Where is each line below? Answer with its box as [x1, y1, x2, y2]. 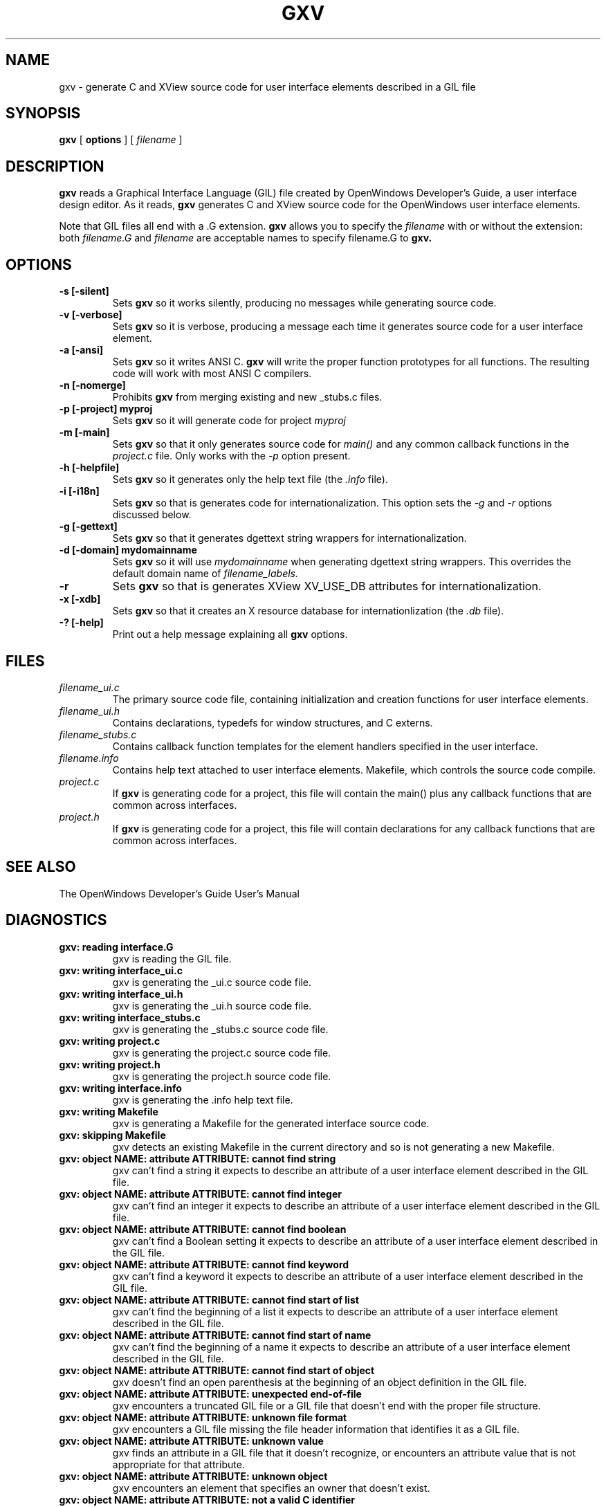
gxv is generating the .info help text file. [112, 1093, 293, 1106]
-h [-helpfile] [59, 462, 120, 474]
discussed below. [112, 509, 192, 521]
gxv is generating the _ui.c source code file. [112, 976, 312, 988]
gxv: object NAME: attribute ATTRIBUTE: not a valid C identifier [59, 1493, 356, 1506]
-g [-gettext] [59, 520, 118, 533]
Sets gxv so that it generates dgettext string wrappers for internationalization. [112, 532, 467, 545]
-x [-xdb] [59, 593, 101, 605]
